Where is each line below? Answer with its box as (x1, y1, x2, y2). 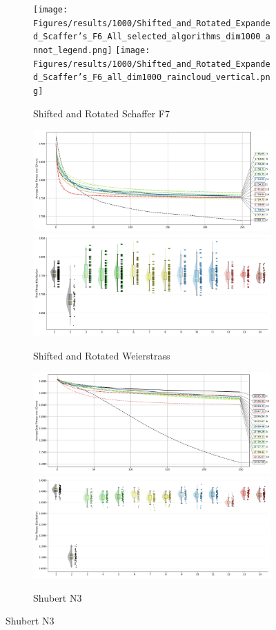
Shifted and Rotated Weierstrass (33, 348, 170, 362)
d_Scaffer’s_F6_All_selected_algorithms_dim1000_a (33, 32, 270, 42)
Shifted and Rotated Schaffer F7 (33, 106, 170, 120)
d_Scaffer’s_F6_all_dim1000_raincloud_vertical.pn (33, 72, 270, 83)
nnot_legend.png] (33, 45, 112, 55)
